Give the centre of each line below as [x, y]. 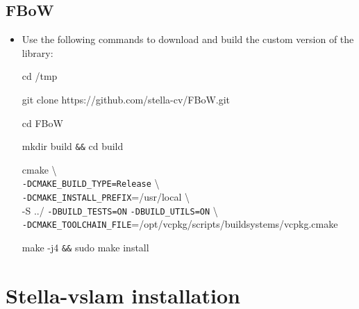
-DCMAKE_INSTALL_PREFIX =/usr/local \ [106, 197]
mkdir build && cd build [73, 146]
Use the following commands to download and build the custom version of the [188, 39]
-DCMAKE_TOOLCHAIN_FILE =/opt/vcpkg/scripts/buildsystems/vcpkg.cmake [180, 224]
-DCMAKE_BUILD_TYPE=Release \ [91, 183]
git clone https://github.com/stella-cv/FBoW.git [126, 99]
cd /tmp [40, 76]
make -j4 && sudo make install [85, 248]
